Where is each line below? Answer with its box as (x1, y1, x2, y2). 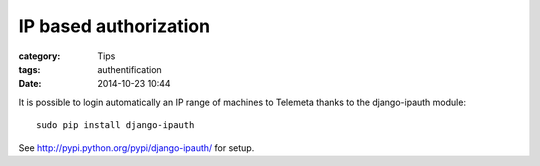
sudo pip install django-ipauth (36, 120, 195, 131)
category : (18, 50, 61, 62)
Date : (18, 78, 42, 90)
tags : (18, 63, 41, 75)
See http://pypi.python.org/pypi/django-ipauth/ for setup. (18, 141, 255, 154)
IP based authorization (18, 15, 210, 37)
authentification (97, 63, 162, 75)
